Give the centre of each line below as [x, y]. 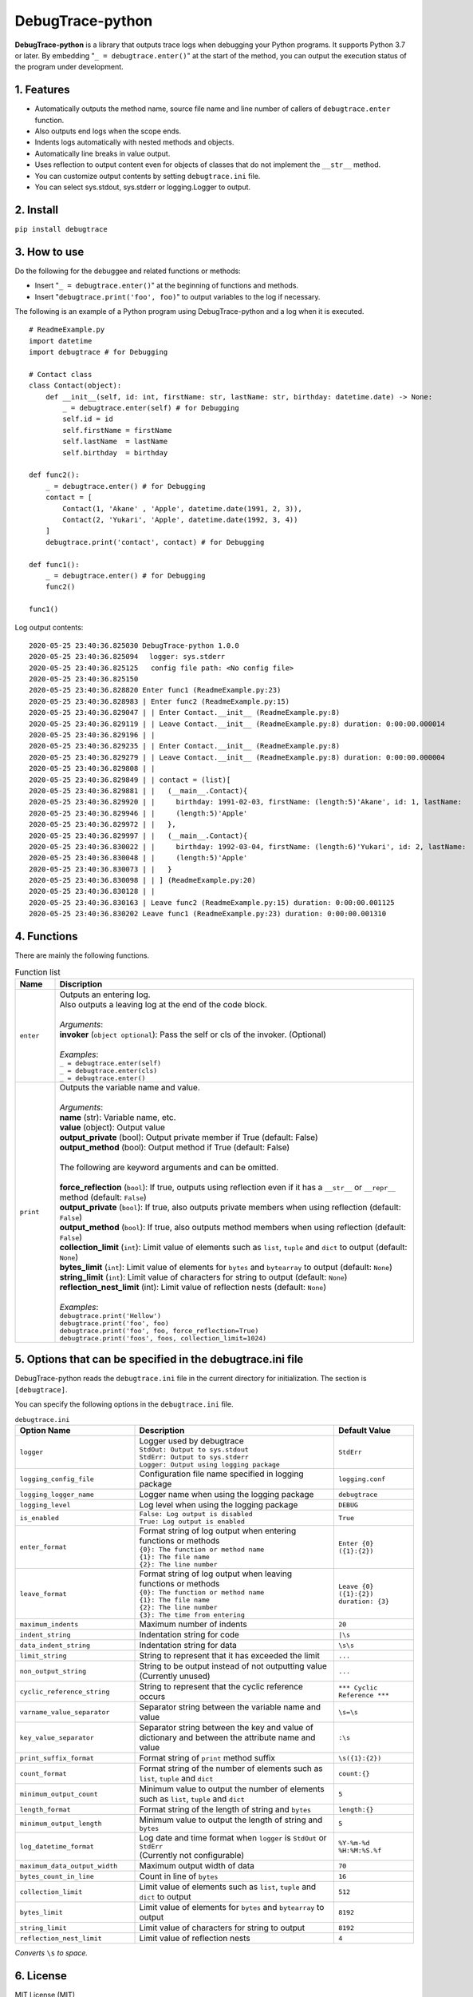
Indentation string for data [188, 1645]
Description [162, 1430]
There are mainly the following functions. [82, 955]
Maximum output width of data [197, 1866]
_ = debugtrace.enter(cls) [108, 1070]
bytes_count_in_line [57, 1876]
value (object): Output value [112, 1127]
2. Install [37, 210]
